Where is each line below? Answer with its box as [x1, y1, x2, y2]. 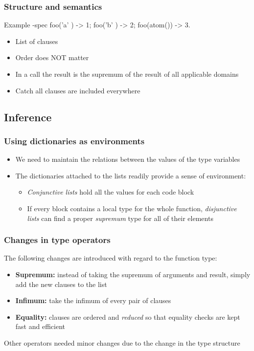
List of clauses [15, 36, 58, 46]
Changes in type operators [4, 234, 111, 246]
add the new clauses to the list [15, 279, 107, 289]
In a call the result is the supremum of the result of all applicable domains [15, 69, 239, 79]
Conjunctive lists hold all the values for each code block [27, 187, 194, 197]
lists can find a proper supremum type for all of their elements [27, 213, 213, 223]
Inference [4, 109, 52, 124]
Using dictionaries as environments [4, 134, 145, 147]
